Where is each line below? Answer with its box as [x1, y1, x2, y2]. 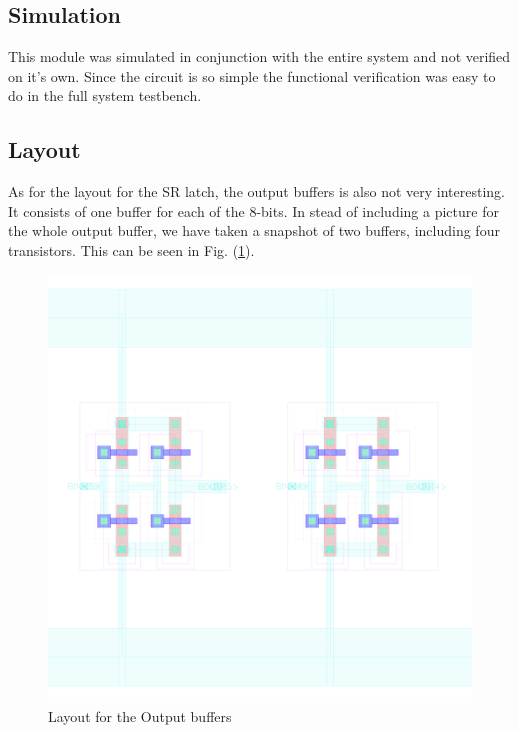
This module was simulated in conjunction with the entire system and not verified [8, 46, 511, 67]
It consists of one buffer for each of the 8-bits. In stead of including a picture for [8, 200, 499, 221]
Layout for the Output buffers [48, 706, 232, 727]
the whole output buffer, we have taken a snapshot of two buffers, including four [8, 220, 500, 241]
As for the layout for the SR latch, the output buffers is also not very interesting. [8, 181, 505, 202]
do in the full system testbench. [8, 85, 202, 106]
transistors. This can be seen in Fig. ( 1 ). [8, 239, 255, 260]
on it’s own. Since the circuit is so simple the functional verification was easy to [8, 65, 496, 86]
